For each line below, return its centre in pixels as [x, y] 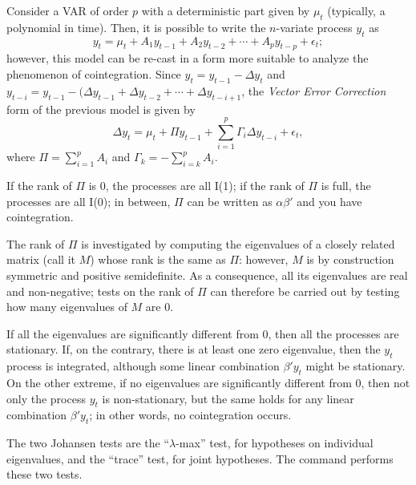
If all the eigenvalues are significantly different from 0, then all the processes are [203, 333]
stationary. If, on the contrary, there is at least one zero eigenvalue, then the [194, 349]
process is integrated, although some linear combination [143, 366]
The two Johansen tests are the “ [88, 443]
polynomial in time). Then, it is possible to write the [136, 27]
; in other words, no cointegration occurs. [190, 415]
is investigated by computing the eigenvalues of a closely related [238, 243]
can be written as [230, 201]
